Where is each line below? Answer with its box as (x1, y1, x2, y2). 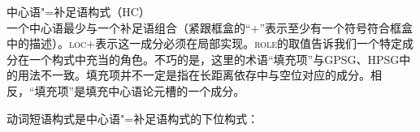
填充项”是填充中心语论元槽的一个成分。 (34, 82, 245, 99)
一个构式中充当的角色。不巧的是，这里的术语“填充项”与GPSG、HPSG (28, 50, 400, 67)
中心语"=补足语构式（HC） (6, 3, 150, 19)
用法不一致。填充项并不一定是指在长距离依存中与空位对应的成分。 (17, 66, 370, 83)
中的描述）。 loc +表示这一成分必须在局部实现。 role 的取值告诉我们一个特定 (6, 35, 403, 52)
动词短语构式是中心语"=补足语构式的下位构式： (6, 109, 259, 126)
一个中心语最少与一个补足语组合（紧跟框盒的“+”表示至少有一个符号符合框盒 (6, 19, 414, 36)
